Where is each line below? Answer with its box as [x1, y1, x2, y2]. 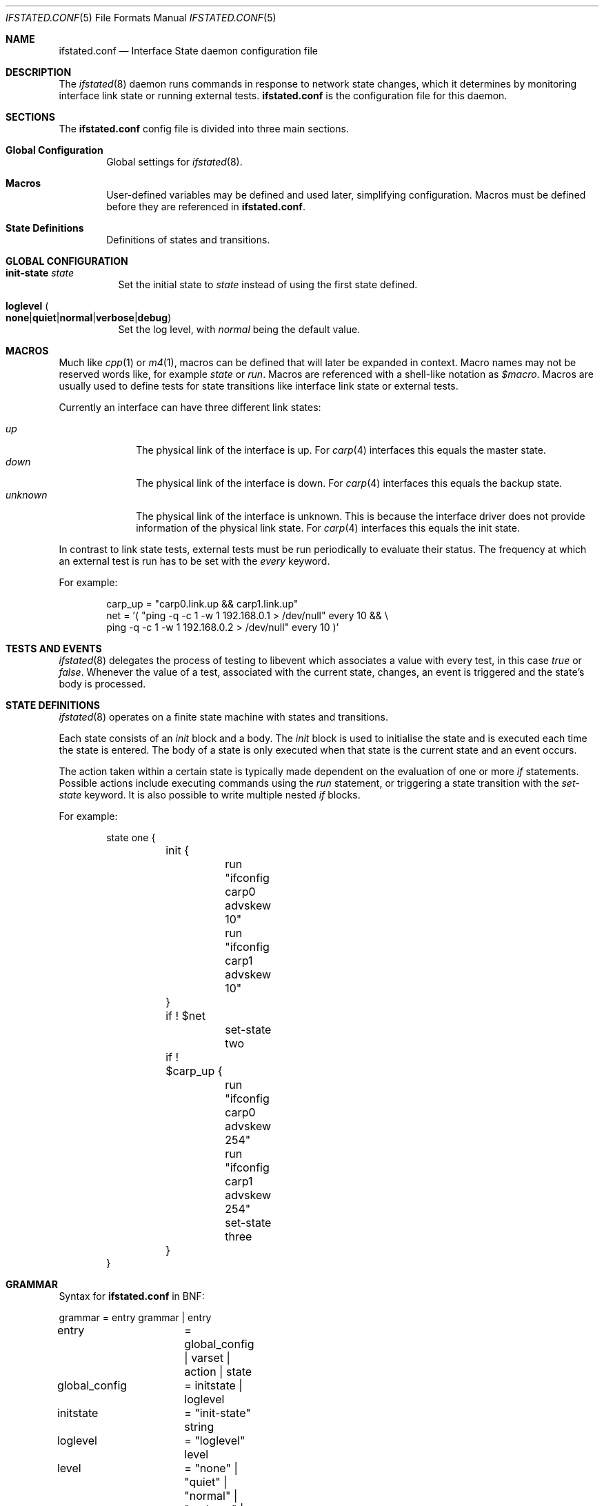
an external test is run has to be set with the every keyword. [59, 555, 330, 567]
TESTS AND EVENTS [6, 643, 102, 654]
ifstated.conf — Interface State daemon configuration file [59, 45, 318, 57]
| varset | [184, 1351, 230, 1365]
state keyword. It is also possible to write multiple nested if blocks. [59, 789, 361, 801]
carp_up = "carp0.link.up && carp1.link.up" [106, 598, 299, 610]
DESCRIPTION [6, 66, 72, 78]
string [184, 1420, 214, 1434]
